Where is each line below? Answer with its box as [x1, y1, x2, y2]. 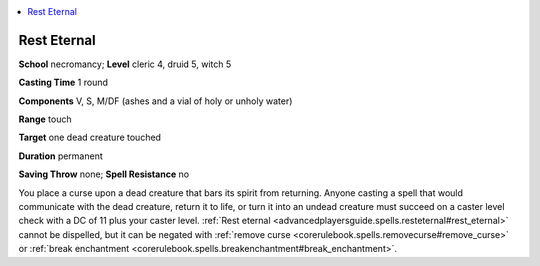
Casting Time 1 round [18, 76, 109, 89]
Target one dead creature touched [18, 131, 162, 144]
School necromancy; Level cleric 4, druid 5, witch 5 [18, 58, 232, 70]
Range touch [18, 113, 72, 125]
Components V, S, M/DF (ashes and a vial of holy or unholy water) [18, 95, 293, 107]
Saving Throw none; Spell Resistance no [18, 168, 190, 180]
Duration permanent [18, 150, 104, 162]
